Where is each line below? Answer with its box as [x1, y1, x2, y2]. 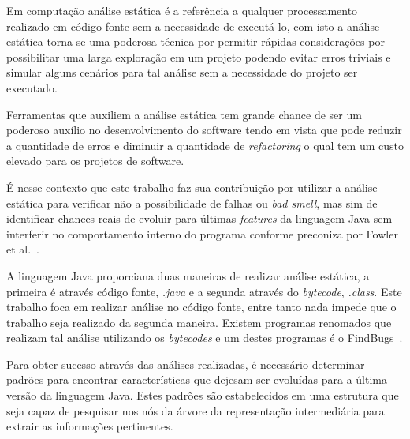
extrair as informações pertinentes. [6, 418, 173, 434]
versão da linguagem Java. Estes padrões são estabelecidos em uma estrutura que [6, 387, 399, 403]
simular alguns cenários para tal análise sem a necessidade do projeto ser [6, 64, 358, 81]
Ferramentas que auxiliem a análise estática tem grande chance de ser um [6, 106, 362, 122]
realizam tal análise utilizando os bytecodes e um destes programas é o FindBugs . [6, 329, 403, 346]
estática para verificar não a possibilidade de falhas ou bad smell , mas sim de [6, 194, 378, 211]
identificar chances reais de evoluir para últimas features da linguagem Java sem [6, 210, 393, 227]
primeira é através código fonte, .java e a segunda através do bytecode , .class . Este [6, 283, 402, 299]
